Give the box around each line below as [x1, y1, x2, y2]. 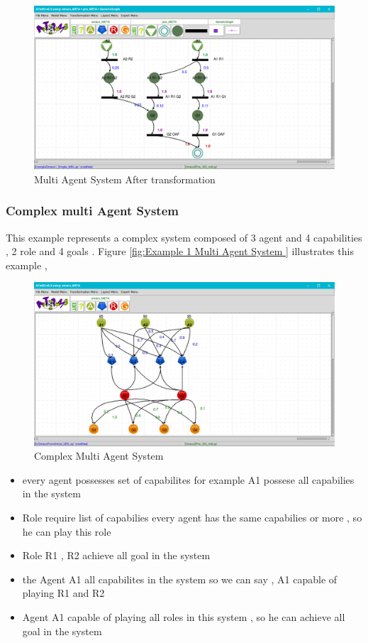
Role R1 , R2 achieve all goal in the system [22, 548, 211, 563]
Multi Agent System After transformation [34, 171, 216, 186]
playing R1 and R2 [22, 585, 105, 600]
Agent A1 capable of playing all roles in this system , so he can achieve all [22, 609, 345, 624]
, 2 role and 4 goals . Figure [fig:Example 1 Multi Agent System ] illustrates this [6, 244, 354, 259]
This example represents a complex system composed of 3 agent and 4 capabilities [6, 229, 362, 244]
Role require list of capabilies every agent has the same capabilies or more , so [22, 510, 362, 524]
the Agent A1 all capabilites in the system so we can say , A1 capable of [22, 571, 338, 586]
